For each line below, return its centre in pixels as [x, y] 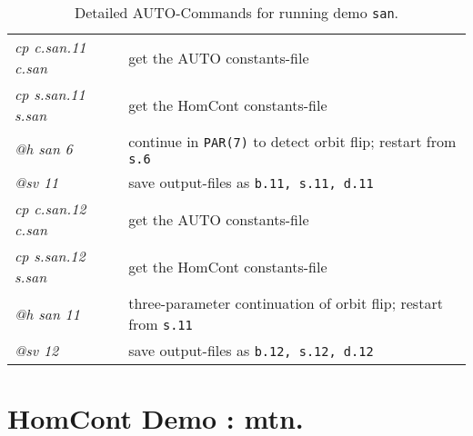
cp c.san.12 [50, 208]
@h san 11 [47, 313]
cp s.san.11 [50, 94]
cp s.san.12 [50, 256]
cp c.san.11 [50, 47]
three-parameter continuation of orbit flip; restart [286, 303]
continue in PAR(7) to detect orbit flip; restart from [292, 141]
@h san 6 [44, 149]
